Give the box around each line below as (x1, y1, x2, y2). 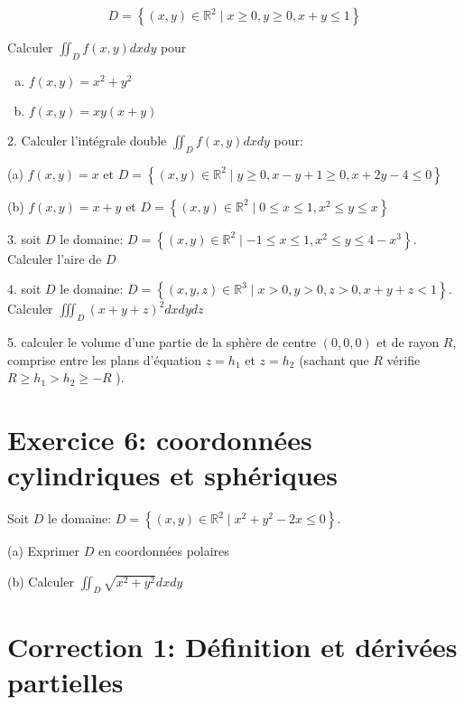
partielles (7, 663, 124, 700)
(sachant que (299, 350, 369, 369)
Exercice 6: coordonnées (7, 420, 312, 457)
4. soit (7, 279, 42, 298)
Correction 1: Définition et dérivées (7, 627, 458, 664)
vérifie (386, 350, 421, 369)
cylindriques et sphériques (7, 456, 339, 493)
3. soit (7, 229, 42, 248)
